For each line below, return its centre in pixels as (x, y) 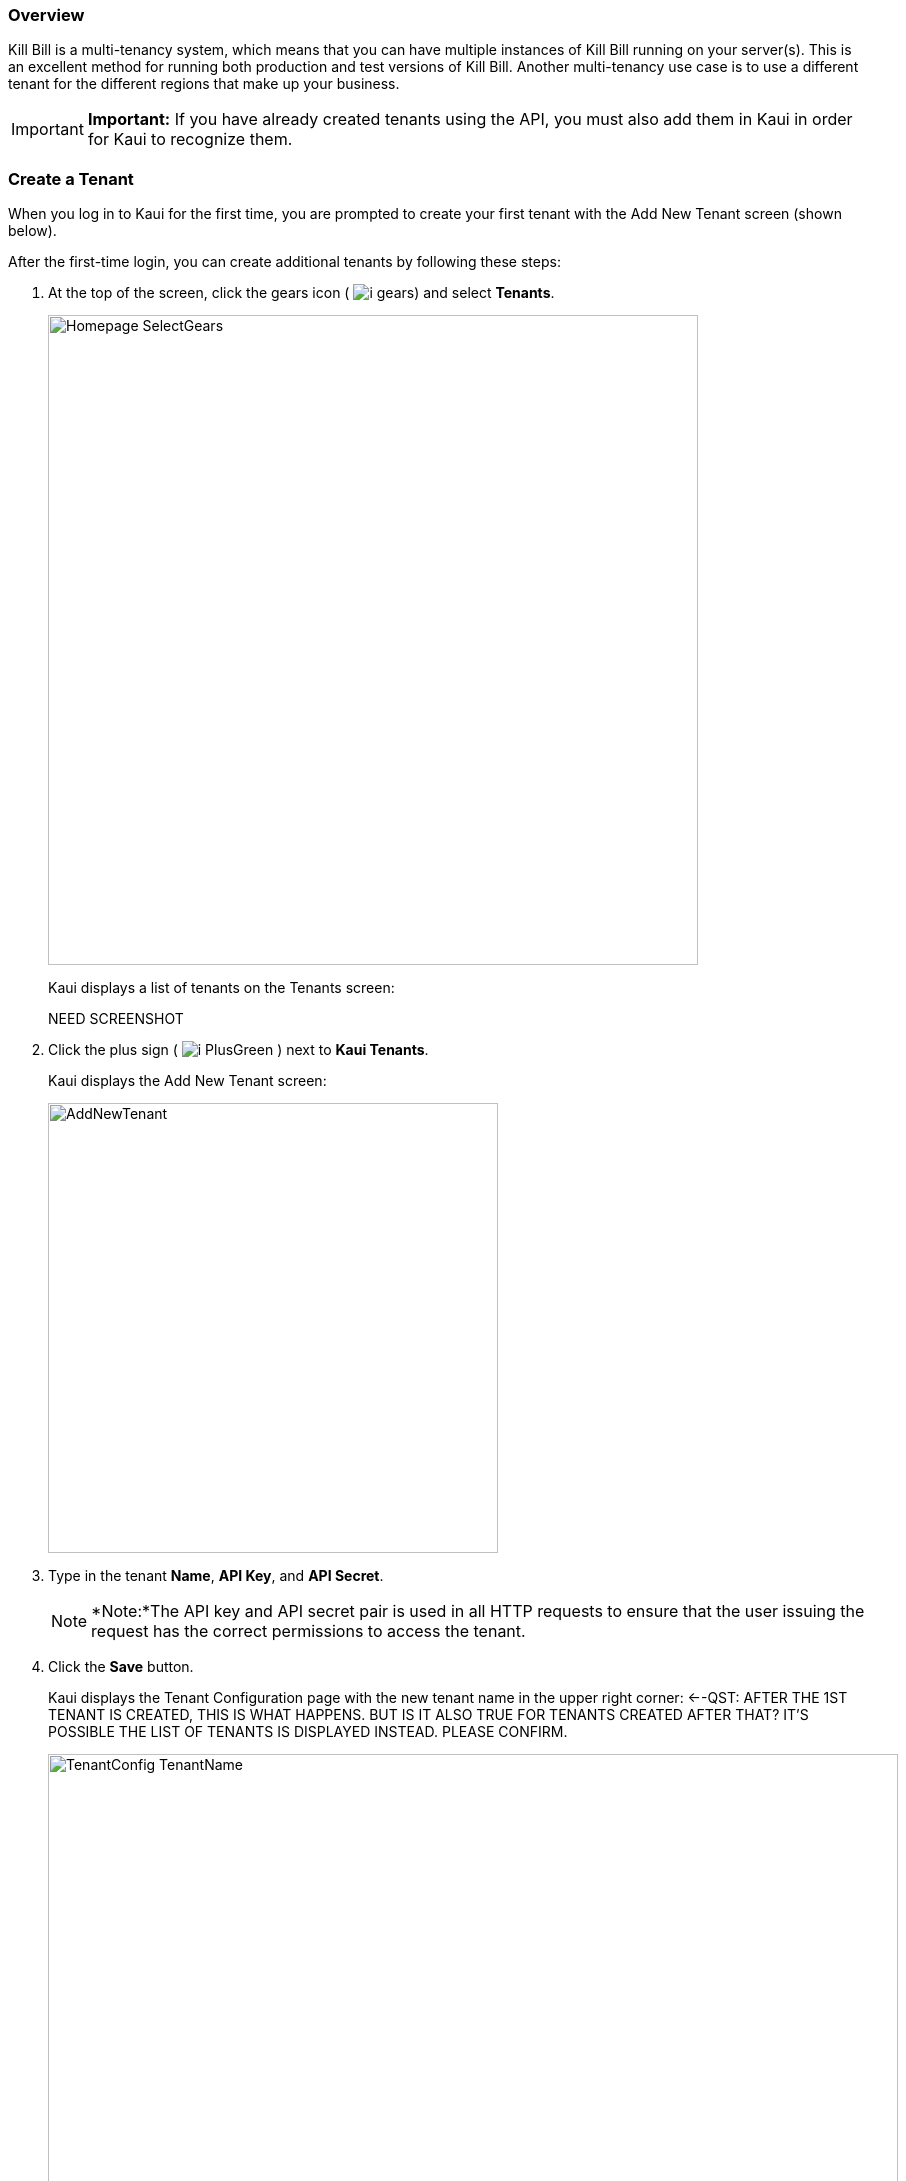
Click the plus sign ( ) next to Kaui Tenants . (238, 1050)
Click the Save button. (121, 1667)
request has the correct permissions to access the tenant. (308, 1631)
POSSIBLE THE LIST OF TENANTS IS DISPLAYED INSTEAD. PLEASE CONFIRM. (308, 1732)
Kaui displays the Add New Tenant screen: (187, 1081)
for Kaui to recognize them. (190, 139)
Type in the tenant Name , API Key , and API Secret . (216, 1576)
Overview (46, 15)
